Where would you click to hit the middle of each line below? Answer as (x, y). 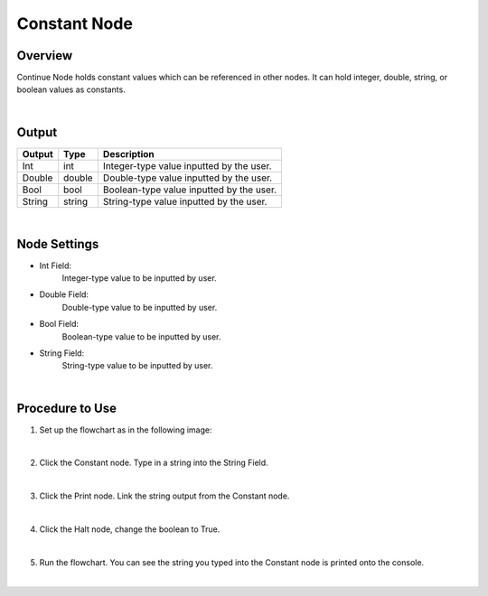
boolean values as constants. (71, 89)
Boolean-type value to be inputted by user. (141, 336)
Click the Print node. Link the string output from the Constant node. (164, 496)
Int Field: (56, 265)
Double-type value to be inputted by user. (140, 307)
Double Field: (64, 294)
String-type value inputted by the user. (185, 201)
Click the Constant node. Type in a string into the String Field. (154, 463)
